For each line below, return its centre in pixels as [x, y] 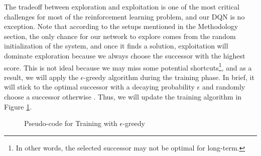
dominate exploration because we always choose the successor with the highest [125, 55]
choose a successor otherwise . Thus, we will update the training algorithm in [123, 96]
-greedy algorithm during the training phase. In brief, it [169, 77]
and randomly [224, 87]
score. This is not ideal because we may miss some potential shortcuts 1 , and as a [128, 66]
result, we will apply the [41, 77]
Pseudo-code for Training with [71, 123]
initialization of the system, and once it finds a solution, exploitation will [116, 46]
